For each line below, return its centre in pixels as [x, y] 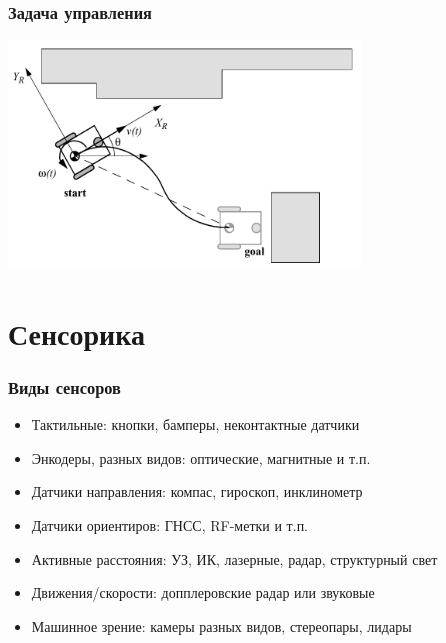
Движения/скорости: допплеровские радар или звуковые [203, 592]
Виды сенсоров [64, 386]
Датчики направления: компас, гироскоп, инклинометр [197, 491]
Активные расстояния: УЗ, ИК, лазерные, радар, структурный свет [234, 558]
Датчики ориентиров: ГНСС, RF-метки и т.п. [170, 524]
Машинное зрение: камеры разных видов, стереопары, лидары [221, 625]
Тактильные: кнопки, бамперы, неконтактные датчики [195, 424]
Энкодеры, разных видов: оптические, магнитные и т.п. [201, 457]
